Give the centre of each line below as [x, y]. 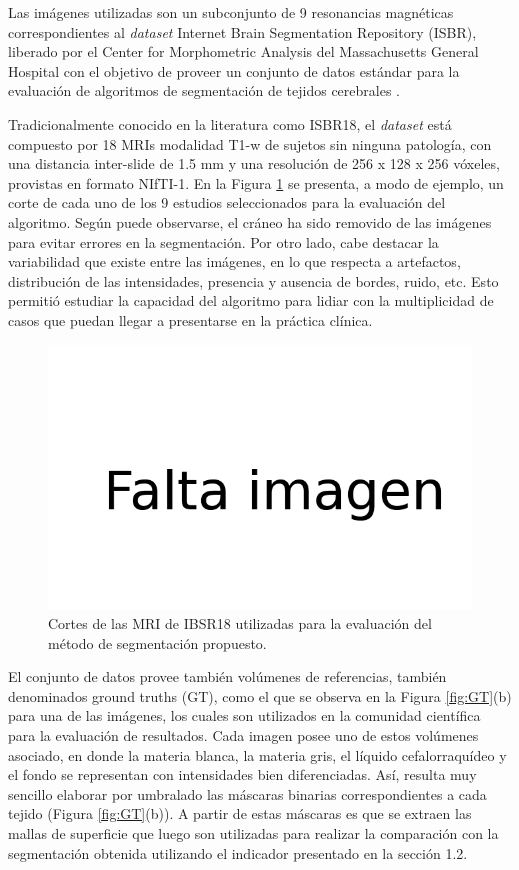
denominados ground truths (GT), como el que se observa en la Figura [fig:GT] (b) [260, 695]
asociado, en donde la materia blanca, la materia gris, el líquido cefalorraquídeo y [257, 754]
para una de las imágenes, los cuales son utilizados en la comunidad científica [244, 715]
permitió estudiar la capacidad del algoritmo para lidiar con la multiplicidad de [251, 300]
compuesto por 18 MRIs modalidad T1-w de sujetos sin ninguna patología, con [250, 143]
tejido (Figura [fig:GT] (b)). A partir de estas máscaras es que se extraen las [240, 813]
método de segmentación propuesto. [157, 642]
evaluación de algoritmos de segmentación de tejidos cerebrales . [204, 90]
